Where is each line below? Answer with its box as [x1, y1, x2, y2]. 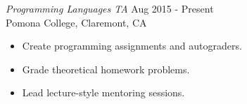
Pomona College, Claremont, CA [6, 15, 147, 29]
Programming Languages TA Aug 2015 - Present [6, 1, 214, 15]
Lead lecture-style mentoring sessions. [22, 85, 185, 100]
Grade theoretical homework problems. [22, 61, 190, 76]
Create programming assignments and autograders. [22, 38, 242, 53]
